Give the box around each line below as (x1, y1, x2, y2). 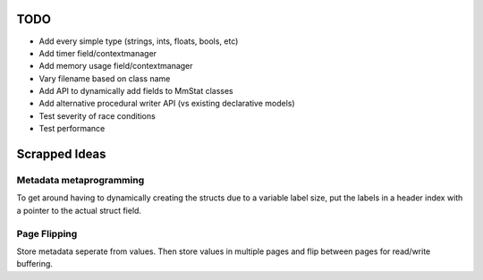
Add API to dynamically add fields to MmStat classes (38, 86, 234, 97)
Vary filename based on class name (38, 72, 171, 84)
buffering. (16, 259, 54, 269)
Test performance (38, 123, 106, 134)
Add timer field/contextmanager (38, 47, 157, 58)
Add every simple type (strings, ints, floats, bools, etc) (38, 36, 239, 47)
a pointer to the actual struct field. (16, 205, 142, 216)
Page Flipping (16, 227, 78, 240)
